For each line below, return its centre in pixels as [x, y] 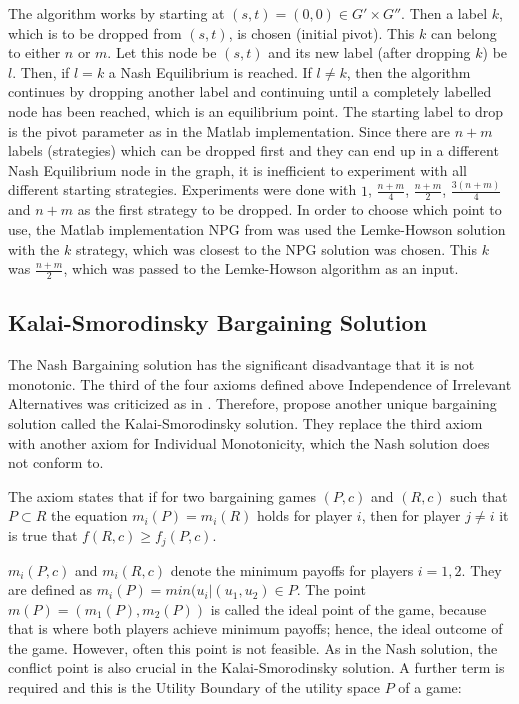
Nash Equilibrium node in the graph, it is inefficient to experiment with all [238, 169]
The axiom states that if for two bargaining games [162, 495]
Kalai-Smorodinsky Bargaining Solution [217, 322]
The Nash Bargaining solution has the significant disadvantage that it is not [241, 364]
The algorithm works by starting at [116, 13]
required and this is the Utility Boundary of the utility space [194, 687]
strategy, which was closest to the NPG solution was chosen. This [276, 248]
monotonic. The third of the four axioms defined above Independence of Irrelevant [260, 383]
